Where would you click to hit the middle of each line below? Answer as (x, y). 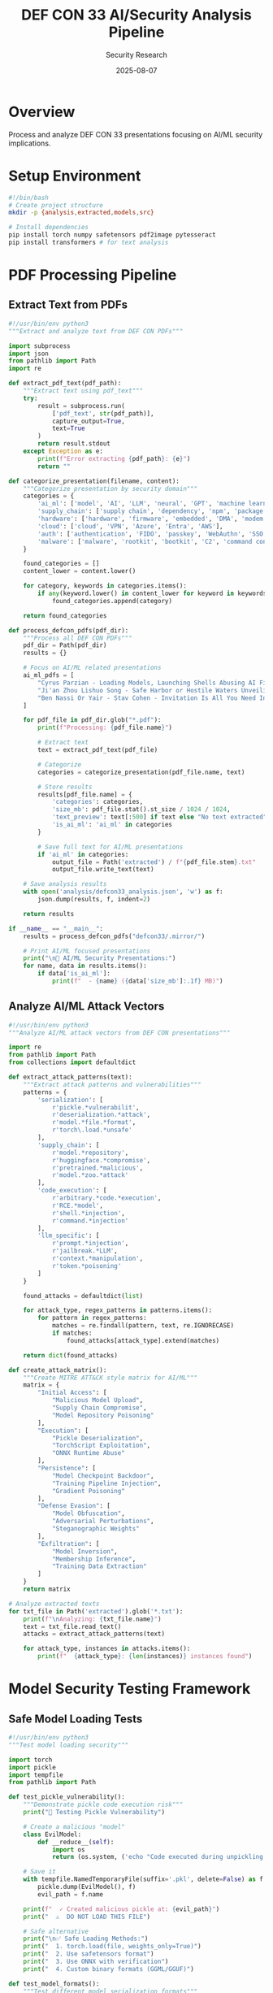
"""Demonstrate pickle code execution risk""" (103, 1805)
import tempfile (36, 1775)
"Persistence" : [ (67, 1469)
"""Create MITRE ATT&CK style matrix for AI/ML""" (110, 1378)
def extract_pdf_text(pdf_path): (65, 384)
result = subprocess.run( (82, 406)
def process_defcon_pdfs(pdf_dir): (69, 630)
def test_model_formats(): (54, 1984)
